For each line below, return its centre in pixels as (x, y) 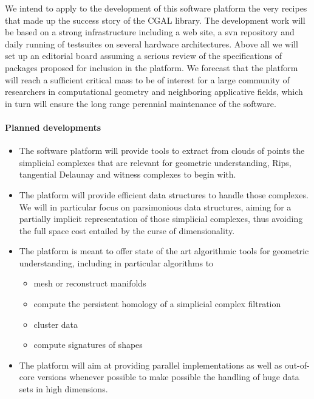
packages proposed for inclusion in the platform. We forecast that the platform (152, 67)
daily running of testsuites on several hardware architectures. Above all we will (152, 43)
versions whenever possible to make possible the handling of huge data (168, 377)
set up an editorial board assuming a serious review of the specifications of (144, 56)
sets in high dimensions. (63, 389)
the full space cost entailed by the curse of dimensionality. (127, 230)
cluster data (56, 324)
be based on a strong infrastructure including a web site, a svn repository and (150, 32)
